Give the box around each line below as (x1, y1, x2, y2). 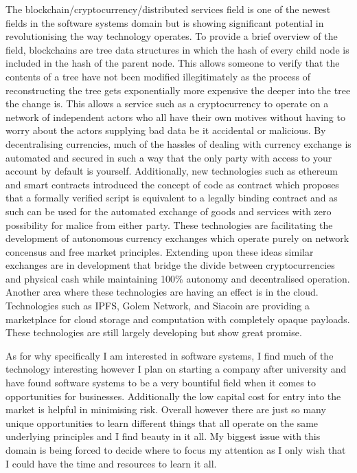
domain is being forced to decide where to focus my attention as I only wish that (5, 443, 346, 456)
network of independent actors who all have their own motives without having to (5, 109, 345, 124)
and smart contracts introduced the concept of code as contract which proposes (5, 177, 339, 191)
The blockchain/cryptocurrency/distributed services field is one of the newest (5, 2, 331, 16)
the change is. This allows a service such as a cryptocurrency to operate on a (5, 96, 329, 111)
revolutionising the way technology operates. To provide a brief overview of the (5, 29, 338, 43)
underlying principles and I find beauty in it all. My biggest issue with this (5, 429, 321, 443)
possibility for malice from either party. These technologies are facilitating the (5, 217, 333, 232)
